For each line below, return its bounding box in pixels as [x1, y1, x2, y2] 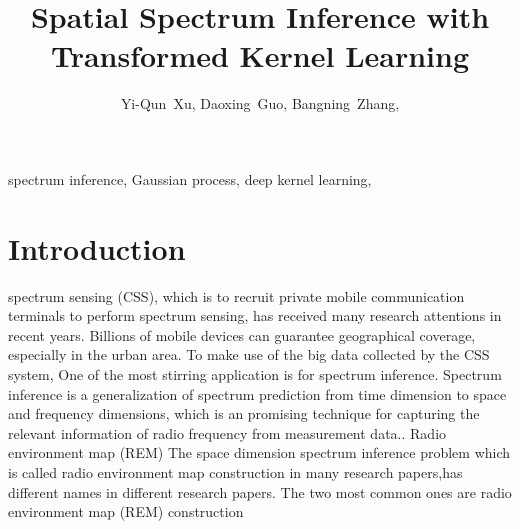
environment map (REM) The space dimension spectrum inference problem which [8, 442, 511, 463]
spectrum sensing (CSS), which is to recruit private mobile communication [8, 285, 465, 306]
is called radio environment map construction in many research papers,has [8, 461, 463, 482]
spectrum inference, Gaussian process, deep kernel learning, [8, 168, 372, 189]
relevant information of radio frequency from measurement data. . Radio [8, 422, 447, 443]
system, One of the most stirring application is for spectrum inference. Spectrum [8, 364, 502, 384]
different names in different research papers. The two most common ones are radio [8, 481, 512, 502]
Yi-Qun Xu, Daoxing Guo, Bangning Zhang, [120, 93, 400, 114]
